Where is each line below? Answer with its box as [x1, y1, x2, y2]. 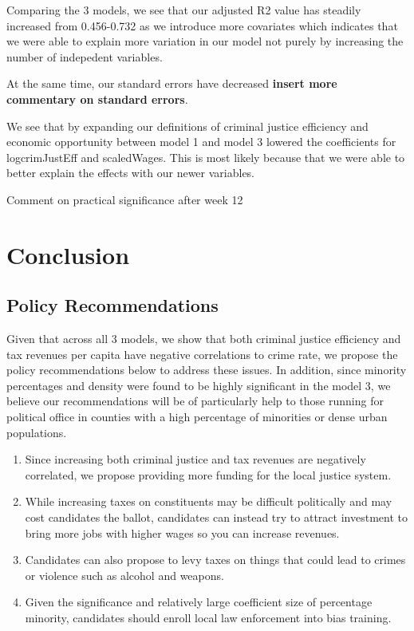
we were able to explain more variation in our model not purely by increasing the [6, 33, 404, 49]
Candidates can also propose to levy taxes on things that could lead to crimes [25, 551, 406, 568]
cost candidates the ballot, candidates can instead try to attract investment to [25, 509, 408, 526]
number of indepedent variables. [6, 48, 163, 65]
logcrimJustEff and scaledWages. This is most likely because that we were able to [6, 148, 405, 165]
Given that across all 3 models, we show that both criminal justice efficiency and [6, 330, 401, 347]
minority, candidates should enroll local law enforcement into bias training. [25, 609, 392, 626]
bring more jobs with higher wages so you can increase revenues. [25, 524, 340, 541]
